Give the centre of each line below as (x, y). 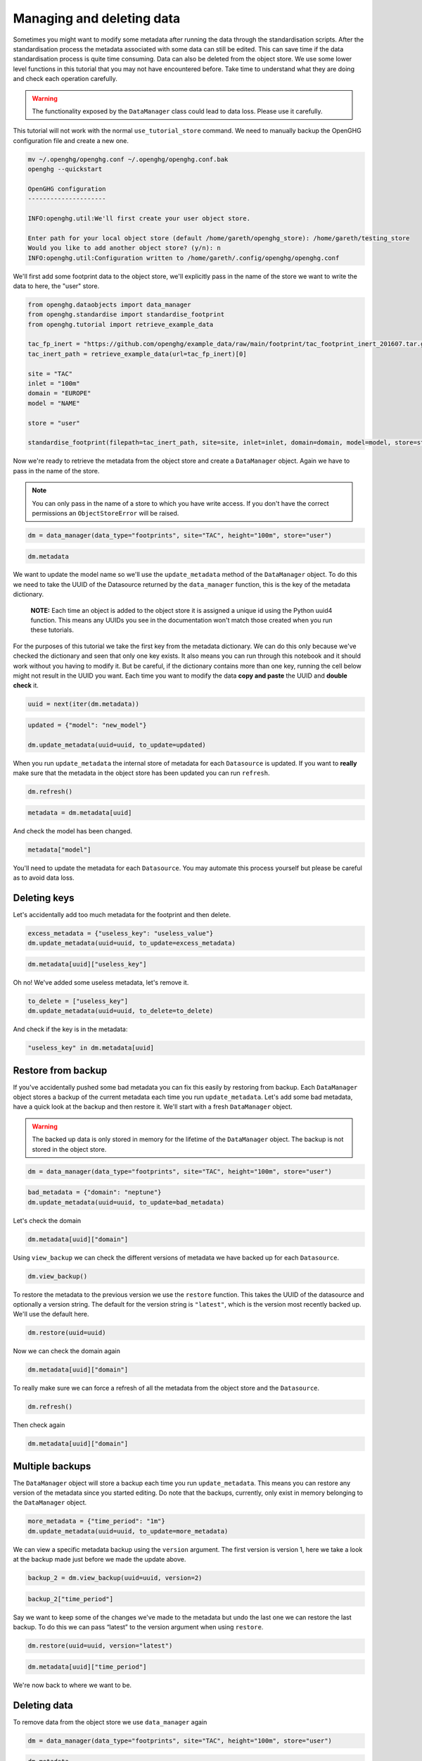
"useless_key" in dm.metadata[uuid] (91, 1048)
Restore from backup (60, 1070)
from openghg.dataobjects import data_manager (109, 304)
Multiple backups (52, 1466)
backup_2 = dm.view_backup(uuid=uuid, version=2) (115, 1578)
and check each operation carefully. (65, 79)
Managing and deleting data (97, 18)
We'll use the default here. (51, 1314)
